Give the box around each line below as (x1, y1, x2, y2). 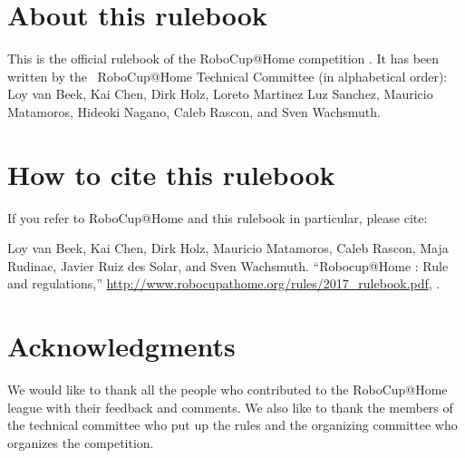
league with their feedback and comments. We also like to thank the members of (7, 397, 453, 416)
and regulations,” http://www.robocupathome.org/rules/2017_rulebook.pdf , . (7, 274, 441, 293)
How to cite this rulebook (7, 155, 335, 192)
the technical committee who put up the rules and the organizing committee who (7, 415, 458, 434)
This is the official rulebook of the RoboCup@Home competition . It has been (7, 49, 440, 68)
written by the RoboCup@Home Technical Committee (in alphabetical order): (7, 66, 448, 85)
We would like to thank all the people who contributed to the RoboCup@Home (7, 380, 448, 399)
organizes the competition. (7, 433, 154, 452)
